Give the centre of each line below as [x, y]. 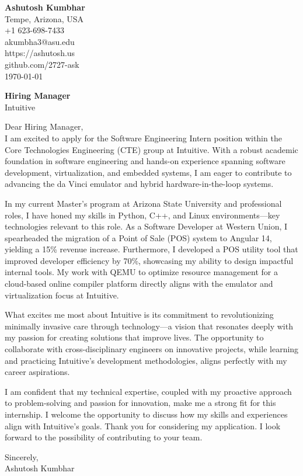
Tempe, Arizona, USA [44, 18]
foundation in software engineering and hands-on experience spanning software [145, 161]
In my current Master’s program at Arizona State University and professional [143, 203]
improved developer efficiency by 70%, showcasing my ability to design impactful [149, 260]
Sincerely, [22, 456]
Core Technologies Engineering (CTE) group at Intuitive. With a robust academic [151, 149]
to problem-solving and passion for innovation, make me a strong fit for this [140, 403]
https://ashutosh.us [40, 53]
